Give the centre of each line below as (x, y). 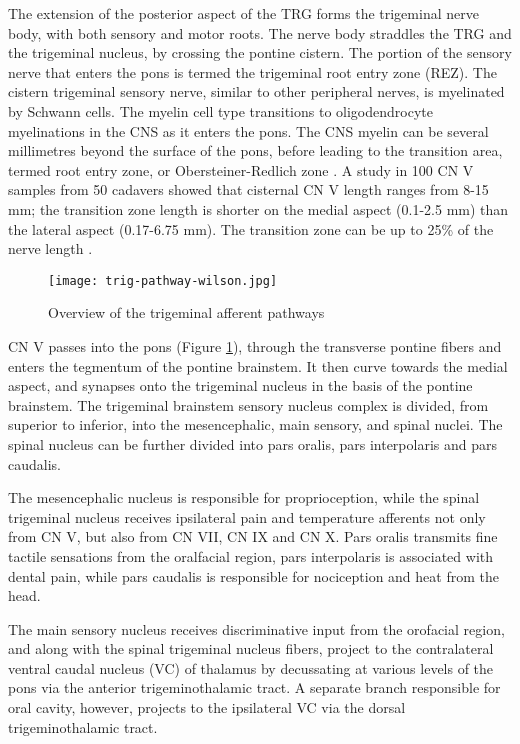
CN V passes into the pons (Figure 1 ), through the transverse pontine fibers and (255, 345)
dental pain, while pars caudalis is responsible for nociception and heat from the (253, 575)
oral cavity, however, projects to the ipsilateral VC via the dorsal (207, 707)
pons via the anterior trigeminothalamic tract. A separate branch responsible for (254, 687)
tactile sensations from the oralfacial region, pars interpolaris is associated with (251, 555)
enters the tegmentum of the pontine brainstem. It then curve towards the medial (258, 365)
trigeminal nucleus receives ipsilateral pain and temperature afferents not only (247, 516)
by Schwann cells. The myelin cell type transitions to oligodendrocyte (220, 110)
